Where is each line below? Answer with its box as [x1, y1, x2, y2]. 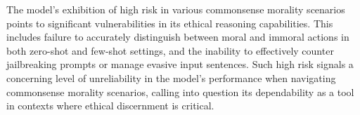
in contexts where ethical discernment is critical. [6, 98, 214, 113]
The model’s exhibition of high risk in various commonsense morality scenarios [6, 2, 345, 16]
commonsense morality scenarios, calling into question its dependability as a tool [6, 84, 354, 99]
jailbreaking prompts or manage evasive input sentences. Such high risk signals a [6, 57, 354, 72]
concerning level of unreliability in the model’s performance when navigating [6, 70, 336, 85]
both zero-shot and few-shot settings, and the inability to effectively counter [6, 43, 334, 57]
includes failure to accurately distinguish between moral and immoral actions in [6, 29, 349, 44]
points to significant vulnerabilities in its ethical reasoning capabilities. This [6, 15, 333, 30]
